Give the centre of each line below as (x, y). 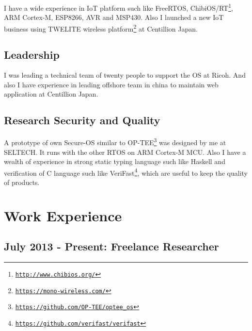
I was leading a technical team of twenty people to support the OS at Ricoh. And (125, 75)
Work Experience (63, 215)
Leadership (32, 55)
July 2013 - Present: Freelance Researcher (111, 246)
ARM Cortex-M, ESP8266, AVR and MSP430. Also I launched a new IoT (114, 17)
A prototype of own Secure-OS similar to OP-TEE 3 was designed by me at (115, 141)
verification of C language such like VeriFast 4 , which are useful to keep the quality (126, 172)
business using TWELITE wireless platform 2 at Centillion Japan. (101, 28)
